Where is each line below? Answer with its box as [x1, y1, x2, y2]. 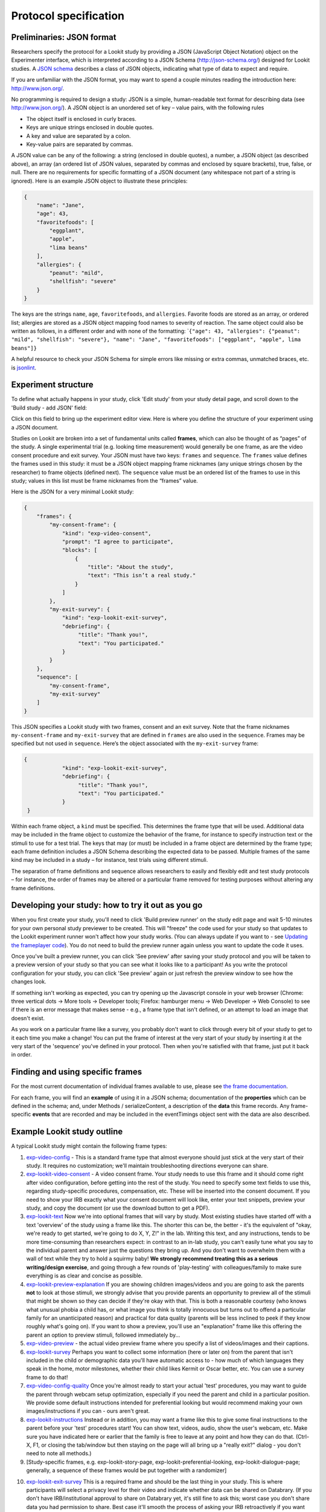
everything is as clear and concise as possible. [26, 1272, 143, 1279]
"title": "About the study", [88, 564, 174, 571]
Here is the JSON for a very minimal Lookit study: [11, 488, 134, 495]
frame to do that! [26, 1374, 68, 1381]
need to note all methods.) [26, 1450, 92, 1457]
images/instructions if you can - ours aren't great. [26, 1407, 150, 1415]
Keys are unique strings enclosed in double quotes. [26, 124, 154, 131]
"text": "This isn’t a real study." [88, 572, 196, 579]
